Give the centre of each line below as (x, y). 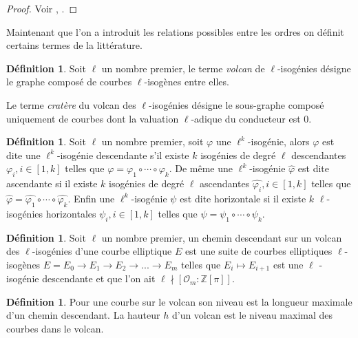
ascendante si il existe (52, 183)
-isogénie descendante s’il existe (123, 155)
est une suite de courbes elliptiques (259, 251)
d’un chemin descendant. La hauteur (83, 315)
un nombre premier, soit (152, 141)
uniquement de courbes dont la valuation (93, 118)
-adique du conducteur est (246, 118)
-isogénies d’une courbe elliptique (102, 251)
